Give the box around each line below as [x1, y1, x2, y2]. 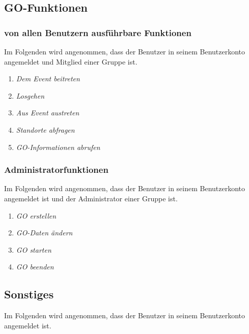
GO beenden [16, 261, 54, 272]
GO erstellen [16, 210, 57, 221]
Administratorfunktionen [4, 163, 108, 176]
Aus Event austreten [16, 107, 79, 118]
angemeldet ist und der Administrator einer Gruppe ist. [4, 193, 178, 203]
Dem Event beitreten [16, 73, 80, 84]
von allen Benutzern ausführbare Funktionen [4, 26, 191, 39]
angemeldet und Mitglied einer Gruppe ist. [4, 56, 137, 67]
